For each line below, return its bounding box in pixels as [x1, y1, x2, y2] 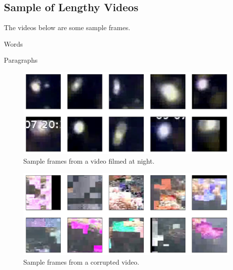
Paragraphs [4, 55, 38, 65]
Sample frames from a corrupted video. [23, 256, 139, 267]
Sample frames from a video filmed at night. [23, 156, 155, 166]
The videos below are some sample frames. [4, 22, 131, 33]
